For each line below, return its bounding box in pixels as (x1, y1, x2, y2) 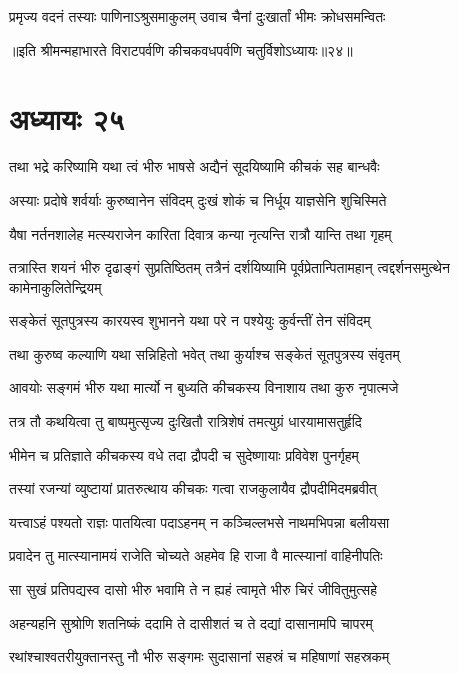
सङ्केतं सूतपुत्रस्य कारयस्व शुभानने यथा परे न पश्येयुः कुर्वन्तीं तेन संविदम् (9, 310, 371, 331)
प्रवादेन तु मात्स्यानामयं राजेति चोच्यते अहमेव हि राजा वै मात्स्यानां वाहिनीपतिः (9, 545, 383, 566)
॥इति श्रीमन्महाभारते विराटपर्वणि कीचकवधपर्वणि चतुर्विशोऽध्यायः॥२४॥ (9, 39, 353, 60)
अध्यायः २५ (9, 98, 125, 139)
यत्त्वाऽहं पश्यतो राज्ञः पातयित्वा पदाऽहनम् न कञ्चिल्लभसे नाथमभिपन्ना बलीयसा (9, 511, 390, 532)
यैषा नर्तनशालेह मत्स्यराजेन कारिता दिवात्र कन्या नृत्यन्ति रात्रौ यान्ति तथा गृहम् (9, 223, 392, 244)
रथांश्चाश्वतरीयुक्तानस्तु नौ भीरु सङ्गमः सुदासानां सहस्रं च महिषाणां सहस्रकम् (9, 646, 390, 667)
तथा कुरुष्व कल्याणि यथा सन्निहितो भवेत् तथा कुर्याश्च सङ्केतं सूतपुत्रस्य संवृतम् (9, 343, 400, 364)
